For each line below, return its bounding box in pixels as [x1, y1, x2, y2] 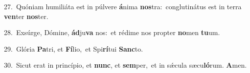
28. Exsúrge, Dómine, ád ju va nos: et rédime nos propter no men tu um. [4, 27, 220, 37]
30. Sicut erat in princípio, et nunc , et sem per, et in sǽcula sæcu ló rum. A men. [4, 60, 247, 70]
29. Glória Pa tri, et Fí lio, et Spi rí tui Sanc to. [4, 43, 143, 54]
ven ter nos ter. [4, 11, 48, 21]
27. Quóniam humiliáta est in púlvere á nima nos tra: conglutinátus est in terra [4, 1, 242, 11]
